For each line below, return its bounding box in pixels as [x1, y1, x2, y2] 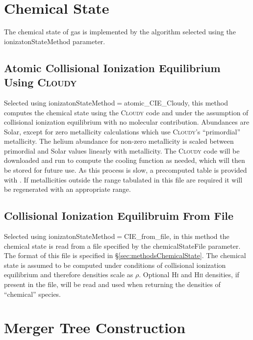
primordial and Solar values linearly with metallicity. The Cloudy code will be [4, 145, 240, 156]
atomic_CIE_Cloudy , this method [124, 97, 228, 107]
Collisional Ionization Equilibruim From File [4, 208, 234, 223]
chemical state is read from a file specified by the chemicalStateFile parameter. [4, 240, 241, 251]
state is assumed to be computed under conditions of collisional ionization [4, 260, 226, 270]
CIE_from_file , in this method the [124, 231, 229, 241]
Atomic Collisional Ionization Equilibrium [4, 60, 221, 75]
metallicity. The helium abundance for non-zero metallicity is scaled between [4, 136, 234, 146]
